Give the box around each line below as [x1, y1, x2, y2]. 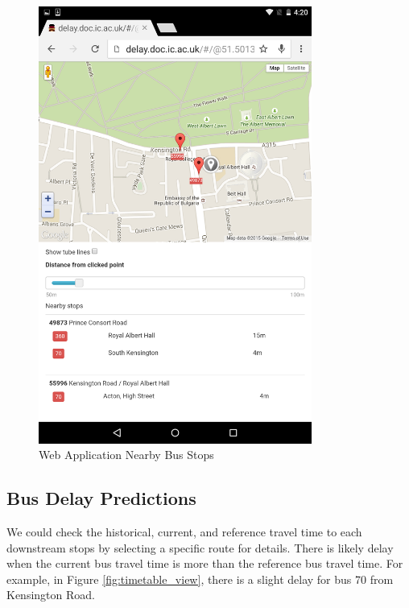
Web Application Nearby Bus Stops [39, 446, 214, 463]
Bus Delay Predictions [6, 486, 196, 511]
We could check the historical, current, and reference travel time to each [6, 523, 362, 540]
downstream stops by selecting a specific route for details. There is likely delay [6, 539, 394, 556]
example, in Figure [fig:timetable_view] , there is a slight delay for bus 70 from [6, 570, 394, 587]
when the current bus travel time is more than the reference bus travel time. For [6, 555, 403, 572]
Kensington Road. [6, 586, 95, 603]
